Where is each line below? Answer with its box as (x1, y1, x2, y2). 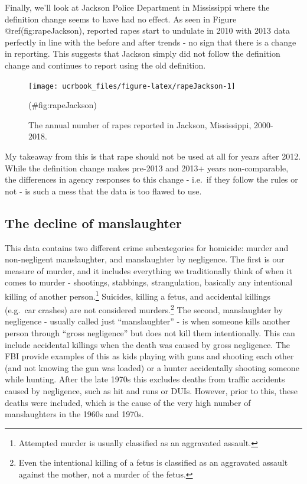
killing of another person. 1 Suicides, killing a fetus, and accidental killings (5, 288, 271, 302)
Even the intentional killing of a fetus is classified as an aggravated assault (18, 456, 288, 469)
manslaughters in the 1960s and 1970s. (5, 408, 144, 420)
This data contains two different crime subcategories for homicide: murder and (5, 241, 289, 254)
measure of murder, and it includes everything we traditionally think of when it (5, 264, 292, 277)
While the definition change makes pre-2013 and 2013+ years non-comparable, (5, 161, 289, 174)
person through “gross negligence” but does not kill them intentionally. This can (5, 327, 295, 339)
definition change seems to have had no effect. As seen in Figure (5, 12, 237, 25)
